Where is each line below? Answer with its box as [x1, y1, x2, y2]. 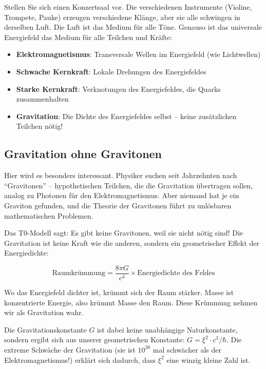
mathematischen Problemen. [4, 210, 93, 221]
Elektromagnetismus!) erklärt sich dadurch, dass [4, 354, 156, 365]
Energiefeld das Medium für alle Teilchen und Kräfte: [4, 31, 173, 42]
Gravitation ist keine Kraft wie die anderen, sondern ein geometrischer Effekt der [4, 237, 260, 248]
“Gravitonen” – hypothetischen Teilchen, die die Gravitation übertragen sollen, [4, 180, 253, 190]
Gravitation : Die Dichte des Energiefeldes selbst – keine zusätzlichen [16, 110, 237, 121]
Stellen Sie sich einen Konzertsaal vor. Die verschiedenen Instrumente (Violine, [4, 2, 252, 12]
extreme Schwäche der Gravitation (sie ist [4, 344, 136, 355]
